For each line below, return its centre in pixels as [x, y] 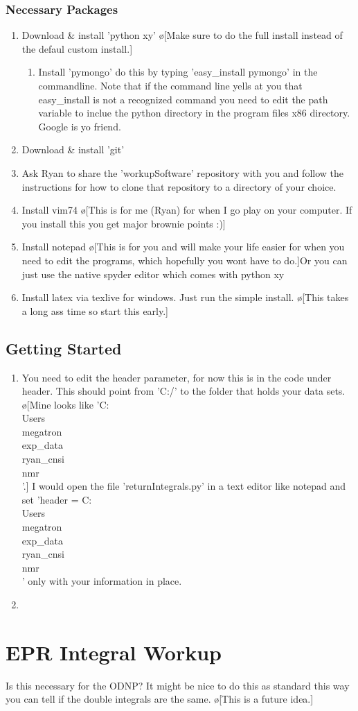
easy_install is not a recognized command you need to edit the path [183, 99]
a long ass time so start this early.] [95, 310]
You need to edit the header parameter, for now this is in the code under [177, 377]
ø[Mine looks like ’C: [65, 404]
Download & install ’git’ [73, 149]
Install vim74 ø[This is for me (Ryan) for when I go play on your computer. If [187, 210]
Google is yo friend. [80, 126]
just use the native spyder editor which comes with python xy [153, 274]
